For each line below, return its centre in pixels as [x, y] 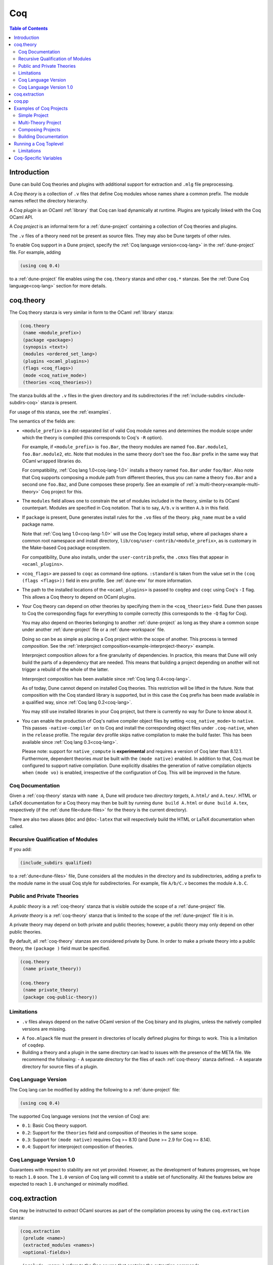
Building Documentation [43, 137]
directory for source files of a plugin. [60, 1066]
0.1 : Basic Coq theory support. [55, 1125]
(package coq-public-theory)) [60, 997]
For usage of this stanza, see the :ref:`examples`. [60, 412]
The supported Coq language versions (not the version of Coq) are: [80, 1116]
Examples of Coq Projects [41, 108]
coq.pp [21, 101]
